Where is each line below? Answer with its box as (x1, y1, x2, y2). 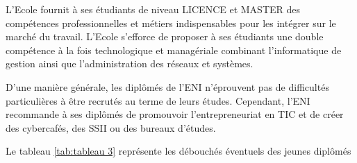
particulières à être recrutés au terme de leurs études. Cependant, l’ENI (6, 93, 310, 108)
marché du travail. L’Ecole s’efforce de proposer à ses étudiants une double (6, 29, 324, 44)
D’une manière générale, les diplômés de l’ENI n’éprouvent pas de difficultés (6, 79, 329, 94)
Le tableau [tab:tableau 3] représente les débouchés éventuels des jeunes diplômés (6, 144, 351, 158)
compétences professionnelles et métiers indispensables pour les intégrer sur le (6, 15, 336, 30)
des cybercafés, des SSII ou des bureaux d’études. (6, 120, 216, 135)
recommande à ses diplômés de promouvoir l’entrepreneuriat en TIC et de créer (6, 107, 344, 121)
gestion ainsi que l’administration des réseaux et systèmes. (6, 56, 254, 71)
